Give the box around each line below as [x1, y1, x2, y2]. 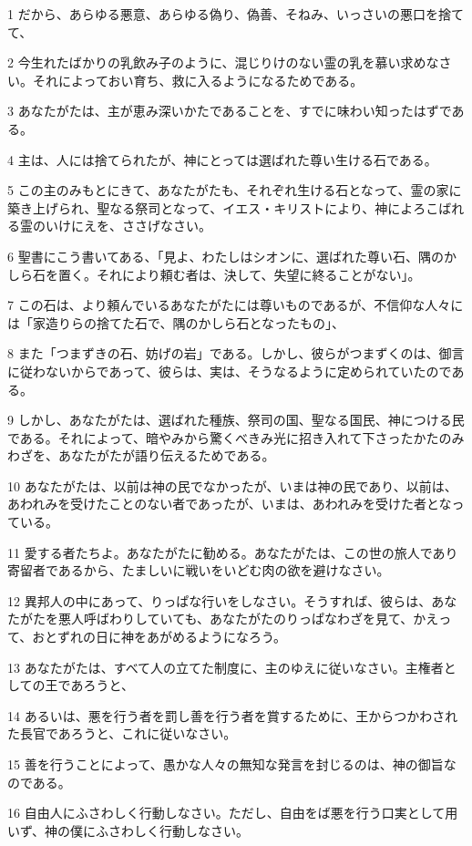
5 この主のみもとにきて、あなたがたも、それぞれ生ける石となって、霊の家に [7, 181, 462, 200]
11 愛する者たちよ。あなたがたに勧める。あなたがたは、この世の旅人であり [7, 542, 458, 562]
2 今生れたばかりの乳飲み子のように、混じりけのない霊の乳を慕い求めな [7, 53, 439, 72]
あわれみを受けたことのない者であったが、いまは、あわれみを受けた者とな [7, 494, 452, 513]
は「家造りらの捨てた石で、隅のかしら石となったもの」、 [7, 313, 345, 332]
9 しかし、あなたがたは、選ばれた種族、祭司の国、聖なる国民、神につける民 [7, 410, 465, 429]
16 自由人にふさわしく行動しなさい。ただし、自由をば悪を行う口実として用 [7, 803, 458, 822]
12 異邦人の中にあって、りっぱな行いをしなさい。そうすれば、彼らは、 [7, 591, 432, 610]
